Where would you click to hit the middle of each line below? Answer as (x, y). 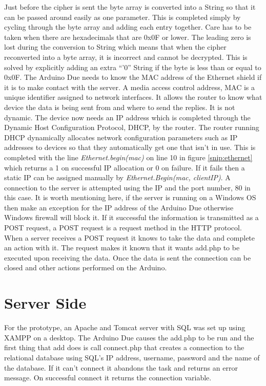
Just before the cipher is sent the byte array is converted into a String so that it (130, 7)
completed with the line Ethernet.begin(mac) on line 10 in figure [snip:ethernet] (128, 157)
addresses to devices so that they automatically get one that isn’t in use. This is (130, 147)
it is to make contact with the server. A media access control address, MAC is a (130, 87)
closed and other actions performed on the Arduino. (86, 267)
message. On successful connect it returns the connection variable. (108, 378)
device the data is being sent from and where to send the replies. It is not (120, 107)
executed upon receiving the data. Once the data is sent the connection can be (128, 257)
